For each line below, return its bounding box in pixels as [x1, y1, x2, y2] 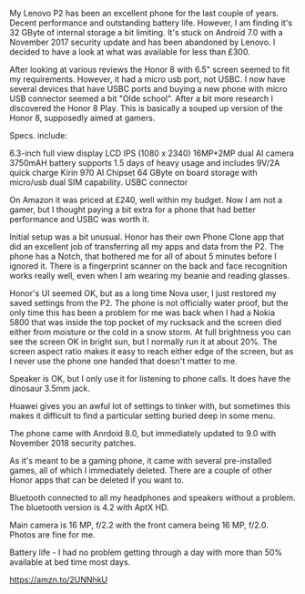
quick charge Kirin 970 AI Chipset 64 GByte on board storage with [9, 168, 258, 178]
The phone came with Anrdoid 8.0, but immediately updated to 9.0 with [9, 428, 277, 438]
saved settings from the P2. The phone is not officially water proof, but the [9, 298, 289, 308]
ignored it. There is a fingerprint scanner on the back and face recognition [9, 261, 288, 271]
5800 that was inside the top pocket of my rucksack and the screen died [9, 317, 282, 327]
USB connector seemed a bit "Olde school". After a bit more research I [9, 93, 274, 104]
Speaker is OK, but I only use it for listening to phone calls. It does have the [9, 374, 291, 384]
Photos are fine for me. [9, 529, 96, 540]
